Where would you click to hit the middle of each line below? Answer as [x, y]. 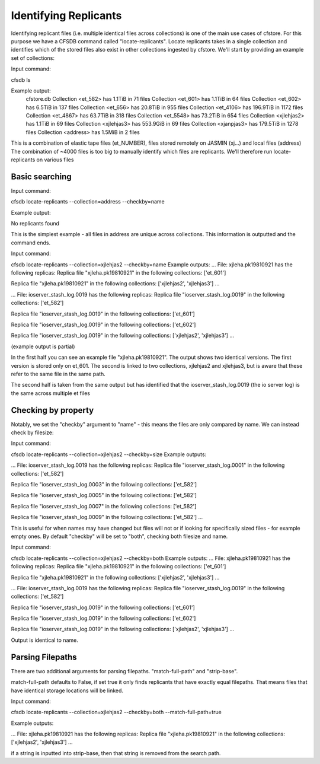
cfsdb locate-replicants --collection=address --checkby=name [88, 202]
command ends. [31, 243]
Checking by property [52, 410]
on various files [55, 160]
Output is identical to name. [44, 640]
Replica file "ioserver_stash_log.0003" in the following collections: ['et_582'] [104, 484]
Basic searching [41, 176]
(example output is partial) [43, 346]
